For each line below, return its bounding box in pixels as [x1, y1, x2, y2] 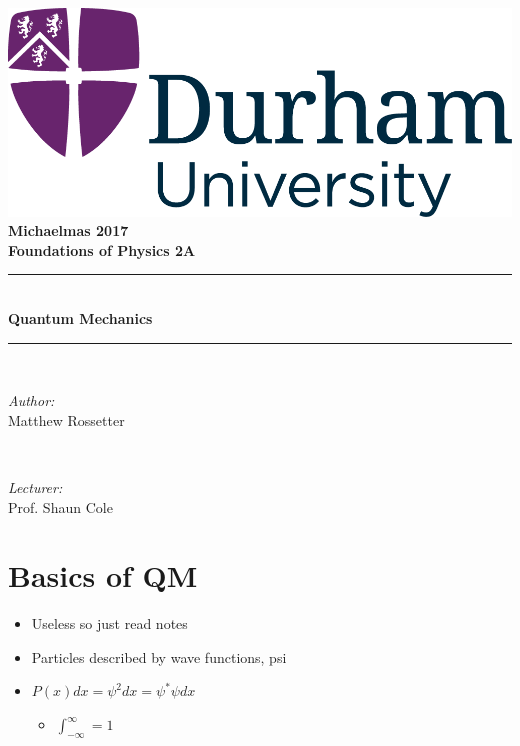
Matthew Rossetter [8, 409, 125, 430]
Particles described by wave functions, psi [31, 646, 287, 667]
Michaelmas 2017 [8, 220, 129, 241]
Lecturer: [8, 476, 63, 497]
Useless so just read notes [31, 613, 188, 634]
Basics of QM [8, 555, 198, 596]
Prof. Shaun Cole [8, 496, 113, 517]
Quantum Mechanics [8, 308, 153, 329]
